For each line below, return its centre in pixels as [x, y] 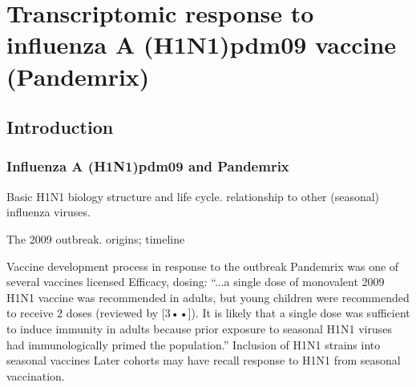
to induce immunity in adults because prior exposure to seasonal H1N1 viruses [199, 328]
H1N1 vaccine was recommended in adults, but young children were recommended [208, 297]
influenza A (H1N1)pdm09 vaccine [202, 44]
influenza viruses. [48, 212]
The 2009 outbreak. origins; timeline [96, 238]
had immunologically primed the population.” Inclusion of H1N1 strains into [194, 344]
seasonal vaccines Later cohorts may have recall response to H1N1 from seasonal [204, 360]
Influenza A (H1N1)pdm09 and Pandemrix [148, 166]
